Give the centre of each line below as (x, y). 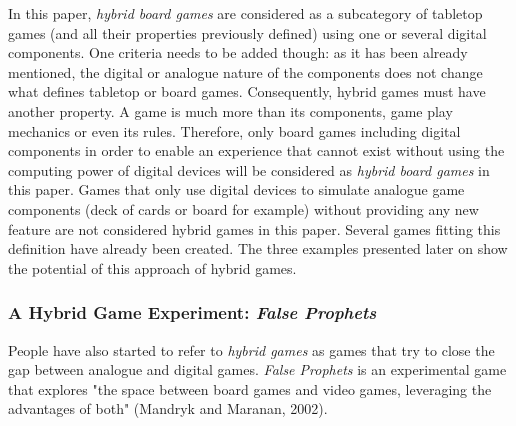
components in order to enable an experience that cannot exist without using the (256, 150)
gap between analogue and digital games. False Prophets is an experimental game (257, 369)
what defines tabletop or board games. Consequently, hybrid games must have (247, 91)
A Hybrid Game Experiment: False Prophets (192, 312)
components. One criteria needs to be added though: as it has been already (238, 52)
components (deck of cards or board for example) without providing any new (243, 208)
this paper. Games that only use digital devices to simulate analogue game (236, 189)
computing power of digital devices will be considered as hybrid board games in (249, 169)
